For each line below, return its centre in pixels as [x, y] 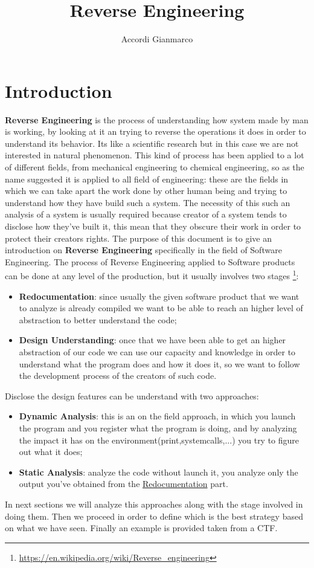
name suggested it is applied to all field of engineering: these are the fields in [147, 179]
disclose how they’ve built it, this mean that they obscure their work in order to [153, 226]
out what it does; [51, 452]
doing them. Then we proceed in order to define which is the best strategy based [154, 516]
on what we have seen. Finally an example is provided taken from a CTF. [141, 528]
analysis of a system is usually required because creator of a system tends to [146, 214]
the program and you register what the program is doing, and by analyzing [158, 428]
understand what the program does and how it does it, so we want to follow [159, 363]
